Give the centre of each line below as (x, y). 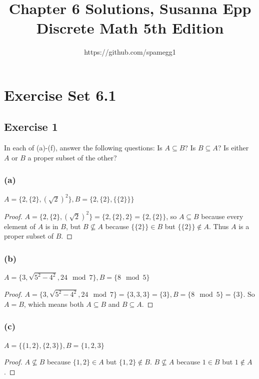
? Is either (233, 148)
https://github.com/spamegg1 (130, 52)
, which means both (54, 304)
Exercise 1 (31, 127)
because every (222, 216)
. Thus (219, 226)
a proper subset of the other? (72, 157)
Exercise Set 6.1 (60, 94)
